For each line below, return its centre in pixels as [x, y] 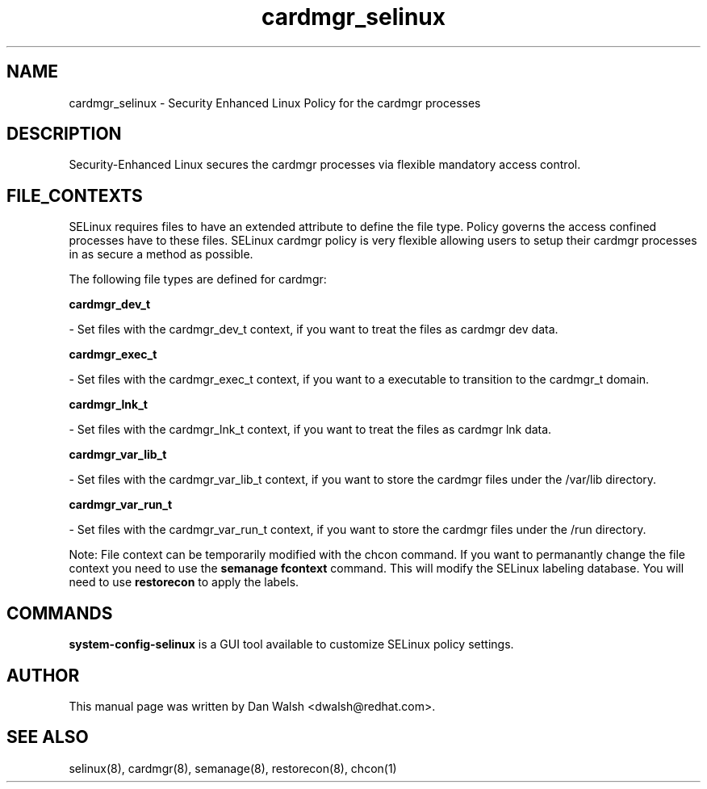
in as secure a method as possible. [161, 254]
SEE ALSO [48, 737]
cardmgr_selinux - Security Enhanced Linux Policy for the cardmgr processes [275, 103]
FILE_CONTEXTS [75, 195]
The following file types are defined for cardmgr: [198, 279]
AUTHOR [43, 675]
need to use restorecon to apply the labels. [184, 582]
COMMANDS [60, 613]
